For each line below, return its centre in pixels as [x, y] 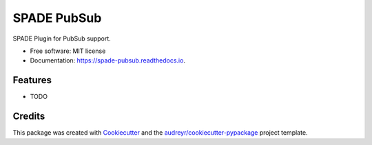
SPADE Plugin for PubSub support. [62, 38]
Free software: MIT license [68, 51]
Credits [29, 116]
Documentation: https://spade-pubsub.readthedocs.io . [108, 60]
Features [32, 80]
